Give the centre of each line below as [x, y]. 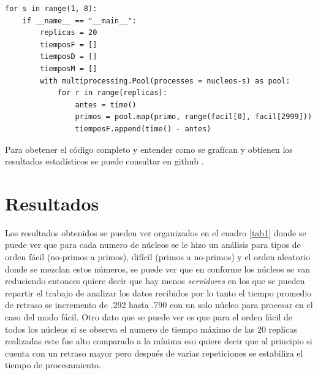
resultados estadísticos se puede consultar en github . [104, 161]
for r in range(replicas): [112, 93]
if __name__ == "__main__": [79, 21]
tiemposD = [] [69, 57]
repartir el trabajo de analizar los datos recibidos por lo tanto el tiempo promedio [158, 292]
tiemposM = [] [69, 68]
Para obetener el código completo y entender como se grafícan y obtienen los [149, 149]
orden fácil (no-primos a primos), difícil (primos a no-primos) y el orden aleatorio [157, 257]
